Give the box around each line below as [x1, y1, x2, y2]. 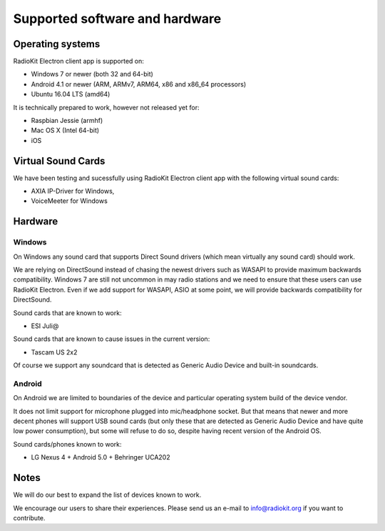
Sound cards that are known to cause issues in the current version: [13, 334, 210, 343]
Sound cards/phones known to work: [13, 440, 122, 448]
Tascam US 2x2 [31, 347, 78, 357]
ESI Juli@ [31, 322, 59, 330]
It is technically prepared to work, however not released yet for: [13, 103, 200, 111]
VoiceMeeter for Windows [31, 197, 108, 205]
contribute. [13, 513, 46, 522]
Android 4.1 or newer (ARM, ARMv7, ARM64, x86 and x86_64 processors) [31, 79, 246, 89]
